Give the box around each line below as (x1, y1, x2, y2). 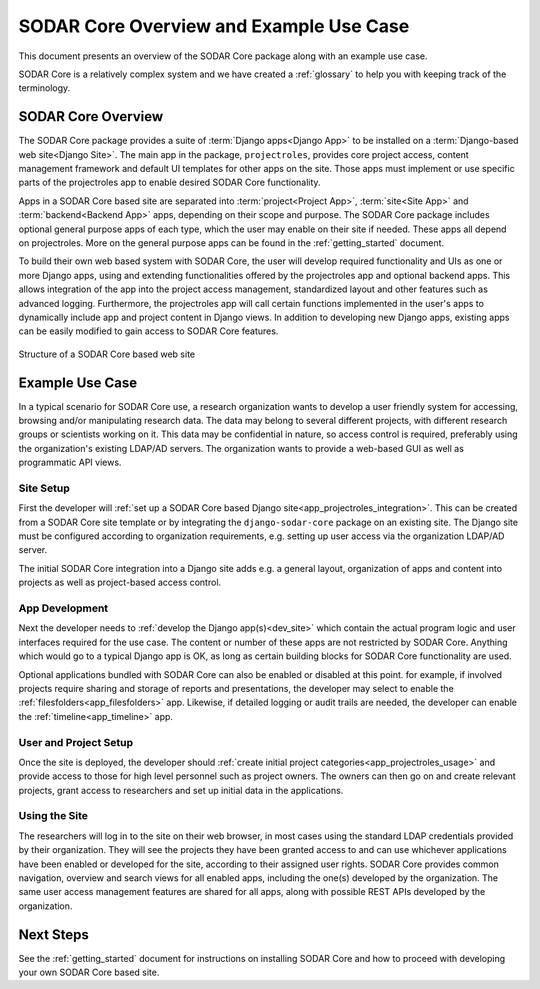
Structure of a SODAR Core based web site (18, 348, 195, 360)
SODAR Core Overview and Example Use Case (18, 15, 410, 37)
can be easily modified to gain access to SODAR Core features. (18, 325, 279, 337)
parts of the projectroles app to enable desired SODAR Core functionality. (18, 176, 321, 189)
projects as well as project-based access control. (18, 576, 222, 589)
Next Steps (18, 926, 89, 943)
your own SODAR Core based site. (18, 966, 160, 979)
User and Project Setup (18, 735, 134, 749)
